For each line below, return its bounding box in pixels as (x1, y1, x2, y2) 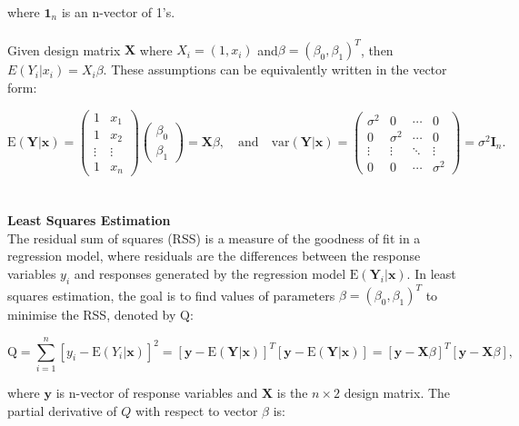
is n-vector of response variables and (55, 383, 258, 402)
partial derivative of (7, 401, 117, 420)
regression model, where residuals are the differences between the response (7, 246, 421, 265)
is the (276, 383, 308, 402)
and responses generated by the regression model (74, 264, 346, 282)
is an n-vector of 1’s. (61, 2, 175, 21)
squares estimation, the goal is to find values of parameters (7, 285, 335, 304)
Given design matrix (7, 40, 121, 59)
